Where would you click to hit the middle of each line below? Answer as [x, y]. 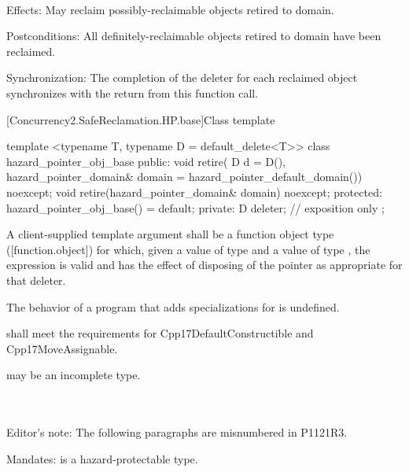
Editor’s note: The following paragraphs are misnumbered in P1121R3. [177, 432]
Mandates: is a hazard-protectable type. [102, 458]
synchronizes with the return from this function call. [133, 92]
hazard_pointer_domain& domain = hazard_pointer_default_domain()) [184, 177]
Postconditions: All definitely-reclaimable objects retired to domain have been [194, 36]
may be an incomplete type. [74, 375]
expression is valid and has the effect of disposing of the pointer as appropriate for [204, 265]
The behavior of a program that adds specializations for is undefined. [173, 306]
